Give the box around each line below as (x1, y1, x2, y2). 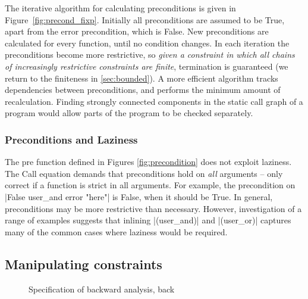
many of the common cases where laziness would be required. (5, 225, 228, 238)
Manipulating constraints (5, 254, 162, 273)
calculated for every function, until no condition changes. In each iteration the (5, 36, 290, 49)
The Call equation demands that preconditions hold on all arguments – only (5, 167, 283, 179)
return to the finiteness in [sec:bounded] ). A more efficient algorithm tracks (5, 71, 278, 84)
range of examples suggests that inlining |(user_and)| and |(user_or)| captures (5, 214, 291, 226)
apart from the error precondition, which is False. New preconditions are (5, 25, 269, 38)
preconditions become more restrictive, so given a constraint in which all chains (5, 48, 295, 61)
